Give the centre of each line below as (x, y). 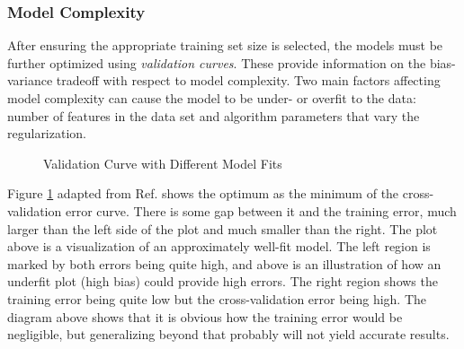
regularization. (47, 133)
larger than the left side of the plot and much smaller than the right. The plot (223, 228)
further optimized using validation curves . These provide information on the (217, 62)
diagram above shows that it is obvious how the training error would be (205, 316)
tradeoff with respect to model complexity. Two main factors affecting (248, 80)
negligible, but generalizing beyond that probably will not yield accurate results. (228, 334)
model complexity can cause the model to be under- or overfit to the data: (212, 98)
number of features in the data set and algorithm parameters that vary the (214, 115)
